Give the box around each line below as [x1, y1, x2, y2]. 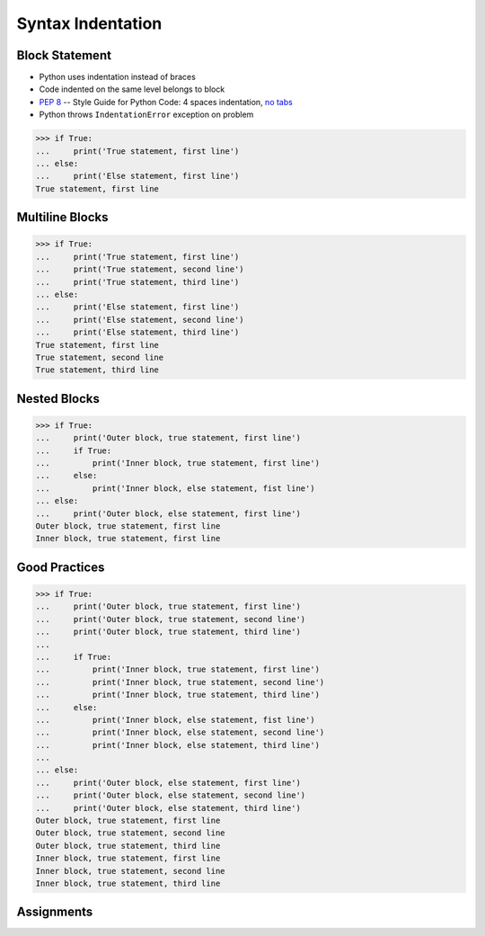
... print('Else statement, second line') [35, 315, 244, 325]
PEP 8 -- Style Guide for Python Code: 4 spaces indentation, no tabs [39, 96, 294, 107]
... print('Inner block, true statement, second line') [35, 677, 325, 687]
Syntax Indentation [16, 13, 163, 33]
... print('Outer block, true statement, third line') [35, 627, 301, 637]
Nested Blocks [16, 391, 101, 406]
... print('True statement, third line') [35, 277, 240, 287]
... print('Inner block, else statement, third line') [35, 740, 321, 750]
